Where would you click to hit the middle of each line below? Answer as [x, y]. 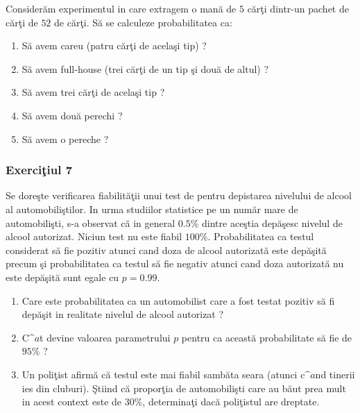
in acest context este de [72, 402]
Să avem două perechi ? [72, 115]
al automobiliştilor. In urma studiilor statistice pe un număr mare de [152, 209]
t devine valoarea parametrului [105, 337]
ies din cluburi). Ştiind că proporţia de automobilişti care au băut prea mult [184, 388]
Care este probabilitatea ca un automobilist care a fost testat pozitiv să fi [178, 300]
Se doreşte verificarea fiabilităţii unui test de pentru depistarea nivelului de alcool [179, 195]
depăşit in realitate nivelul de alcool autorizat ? [123, 314]
